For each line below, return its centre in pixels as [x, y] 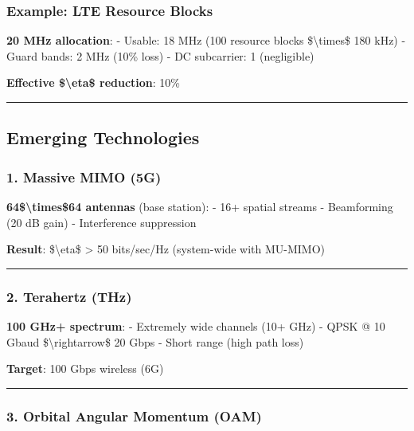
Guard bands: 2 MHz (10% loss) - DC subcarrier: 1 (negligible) [160, 55]
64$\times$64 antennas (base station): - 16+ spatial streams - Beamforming [200, 206]
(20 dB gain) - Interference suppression [102, 222]
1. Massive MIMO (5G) [84, 176]
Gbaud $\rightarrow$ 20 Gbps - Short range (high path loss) [155, 341]
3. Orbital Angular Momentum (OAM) [134, 415]
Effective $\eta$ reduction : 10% [93, 82]
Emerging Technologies [103, 137]
